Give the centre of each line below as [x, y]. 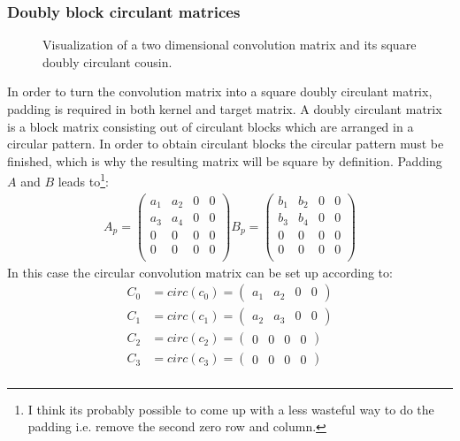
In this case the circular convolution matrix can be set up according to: [200, 272]
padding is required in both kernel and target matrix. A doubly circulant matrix [225, 109]
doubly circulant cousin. [107, 61]
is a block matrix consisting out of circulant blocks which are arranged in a [211, 126]
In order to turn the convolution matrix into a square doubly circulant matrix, [220, 91]
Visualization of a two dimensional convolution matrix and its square [230, 45]
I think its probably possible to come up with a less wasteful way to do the [231, 409]
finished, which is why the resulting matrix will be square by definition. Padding [225, 160]
